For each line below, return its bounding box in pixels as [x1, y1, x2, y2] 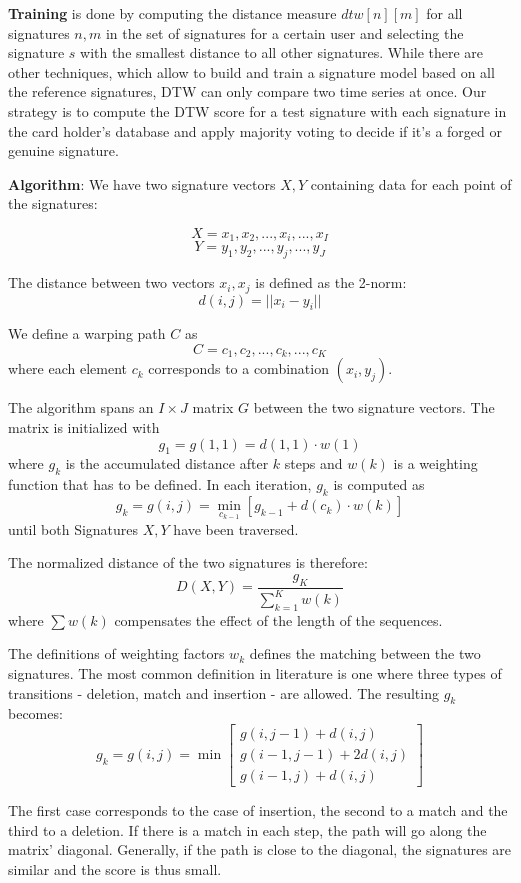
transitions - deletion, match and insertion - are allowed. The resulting [8, 682, 439, 703]
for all [426, 3, 463, 23]
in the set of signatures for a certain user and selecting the [105, 22, 464, 43]
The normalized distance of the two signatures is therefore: [8, 552, 368, 573]
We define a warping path [8, 323, 166, 344]
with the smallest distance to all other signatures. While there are [80, 42, 484, 63]
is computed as [333, 474, 425, 495]
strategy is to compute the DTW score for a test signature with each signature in [8, 100, 507, 121]
